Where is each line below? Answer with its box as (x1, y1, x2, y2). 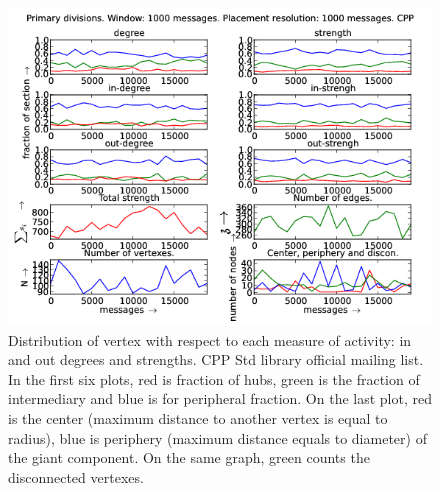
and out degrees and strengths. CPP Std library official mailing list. (8, 349, 424, 370)
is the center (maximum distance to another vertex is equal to (8, 407, 388, 428)
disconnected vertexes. (8, 466, 144, 487)
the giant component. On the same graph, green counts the (8, 447, 370, 468)
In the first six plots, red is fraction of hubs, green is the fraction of (8, 368, 420, 389)
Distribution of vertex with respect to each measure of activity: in (8, 329, 412, 350)
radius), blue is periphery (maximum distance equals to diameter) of (8, 427, 427, 448)
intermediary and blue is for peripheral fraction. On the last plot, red (8, 388, 432, 409)
